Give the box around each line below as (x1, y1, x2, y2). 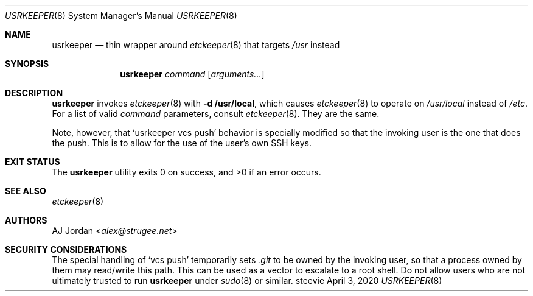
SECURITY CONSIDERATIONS (5, 244, 127, 255)
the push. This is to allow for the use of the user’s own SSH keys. (52, 138, 312, 148)
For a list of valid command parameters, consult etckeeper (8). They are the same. (52, 108, 380, 119)
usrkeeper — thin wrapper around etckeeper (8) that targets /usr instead (52, 40, 340, 50)
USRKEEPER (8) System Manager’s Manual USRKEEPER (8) (5, 10, 237, 21)
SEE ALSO (5, 186, 46, 196)
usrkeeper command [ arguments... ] (120, 69, 265, 79)
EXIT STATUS (5, 157, 60, 167)
